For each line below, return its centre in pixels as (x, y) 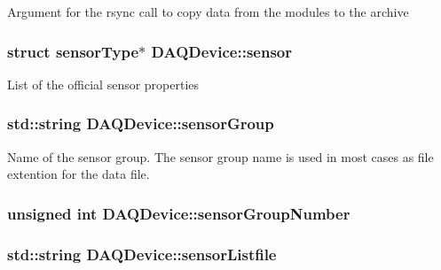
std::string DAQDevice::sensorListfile (142, 254)
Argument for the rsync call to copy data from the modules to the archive (208, 12)
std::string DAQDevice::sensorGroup (141, 123)
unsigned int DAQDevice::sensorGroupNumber (179, 213)
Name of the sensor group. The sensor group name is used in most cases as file (220, 156)
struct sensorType (73, 51)
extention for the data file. (79, 174)
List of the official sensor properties (103, 84)
